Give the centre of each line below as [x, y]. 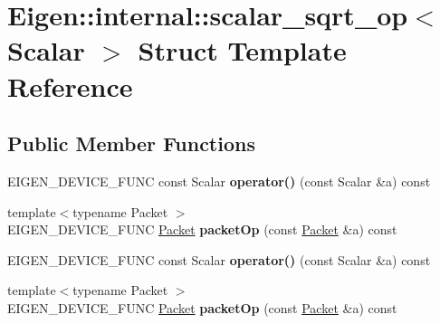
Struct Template [242, 50]
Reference [70, 86]
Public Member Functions [131, 143]
